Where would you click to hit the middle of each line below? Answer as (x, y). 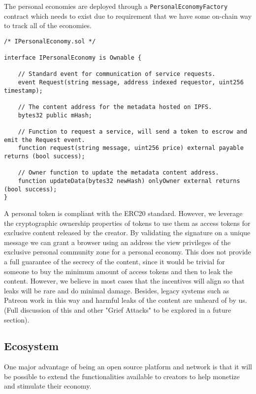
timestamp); (23, 90)
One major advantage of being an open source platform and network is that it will (128, 367)
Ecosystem (32, 346)
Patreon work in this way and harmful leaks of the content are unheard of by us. (126, 300)
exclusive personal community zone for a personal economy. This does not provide (128, 252)
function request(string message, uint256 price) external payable (131, 148)
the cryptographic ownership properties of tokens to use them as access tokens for (127, 223)
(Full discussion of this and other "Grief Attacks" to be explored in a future (118, 309)
